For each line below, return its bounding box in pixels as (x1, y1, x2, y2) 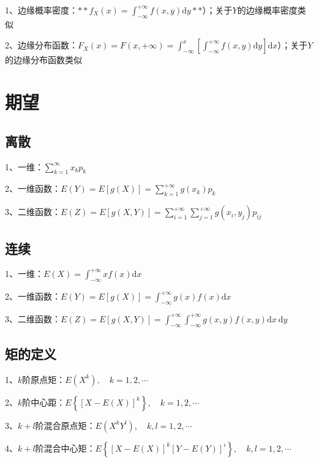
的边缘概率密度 (237, 4, 298, 16)
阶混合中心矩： (35, 441, 96, 454)
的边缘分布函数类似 (5, 53, 82, 66)
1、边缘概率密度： (5, 4, 78, 16)
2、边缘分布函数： (5, 39, 78, 51)
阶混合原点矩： (35, 418, 96, 431)
